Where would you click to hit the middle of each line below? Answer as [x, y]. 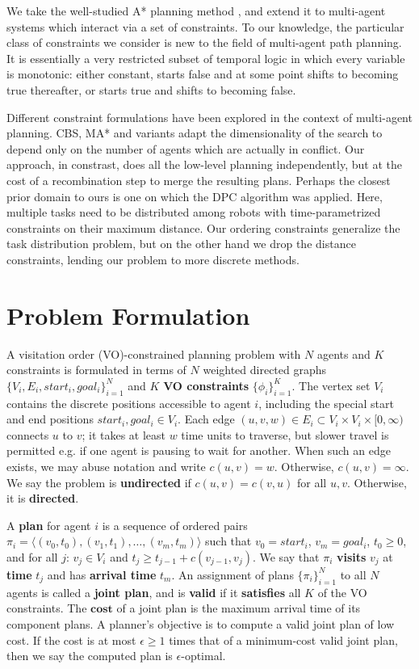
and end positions [50, 419]
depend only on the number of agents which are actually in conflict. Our [186, 148]
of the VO [342, 592]
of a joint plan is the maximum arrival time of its [239, 608]
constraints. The [47, 608]
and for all [32, 556]
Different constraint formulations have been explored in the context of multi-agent [209, 117]
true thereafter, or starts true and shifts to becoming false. [151, 89]
